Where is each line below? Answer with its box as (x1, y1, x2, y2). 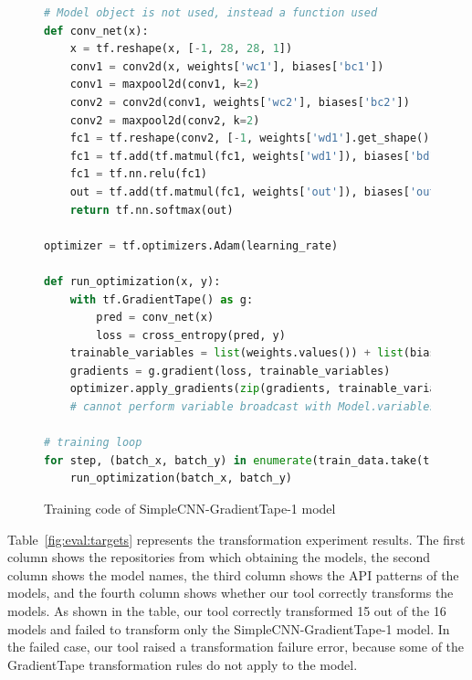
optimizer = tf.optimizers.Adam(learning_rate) (44, 239, 339, 252)
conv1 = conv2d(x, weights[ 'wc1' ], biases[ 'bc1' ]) (69, 59, 384, 73)
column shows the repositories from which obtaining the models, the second (7, 547, 430, 567)
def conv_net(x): (44, 24, 149, 37)
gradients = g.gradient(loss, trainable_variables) (69, 364, 391, 377)
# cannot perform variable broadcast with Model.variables (69, 400, 436, 414)
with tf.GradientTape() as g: (69, 292, 254, 306)
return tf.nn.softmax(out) (69, 203, 234, 217)
